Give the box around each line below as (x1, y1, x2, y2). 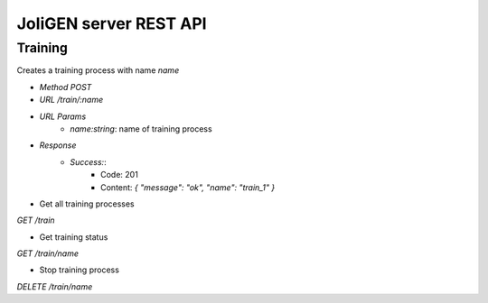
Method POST (39, 81, 92, 92)
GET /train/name (16, 248, 80, 259)
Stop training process (39, 264, 119, 275)
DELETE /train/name (16, 280, 93, 292)
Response (39, 140, 77, 151)
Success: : (70, 156, 108, 167)
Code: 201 (100, 170, 139, 180)
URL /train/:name (39, 95, 104, 106)
